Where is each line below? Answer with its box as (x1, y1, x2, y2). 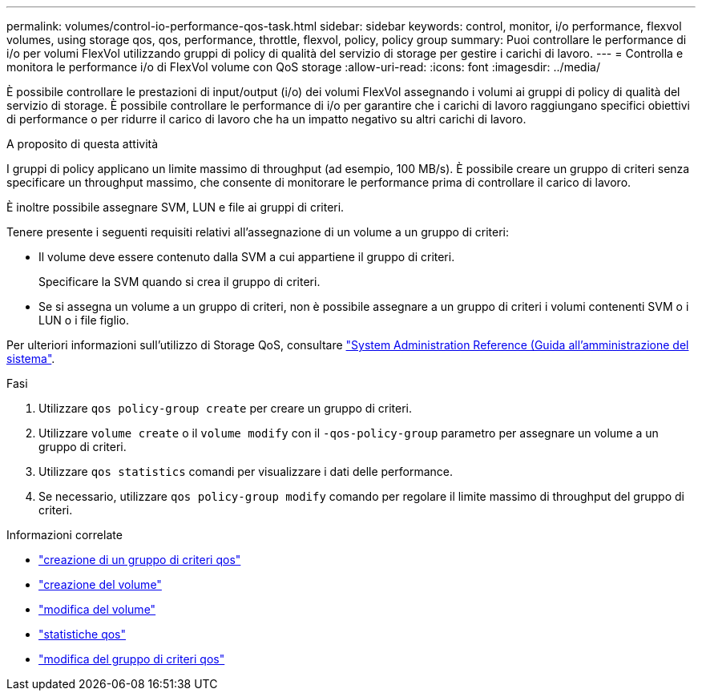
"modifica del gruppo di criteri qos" (38, 652, 225, 666)
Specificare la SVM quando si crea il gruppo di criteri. (38, 275, 321, 288)
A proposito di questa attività (6, 137, 159, 151)
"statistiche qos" (38, 627, 127, 641)
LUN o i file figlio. (38, 313, 129, 327)
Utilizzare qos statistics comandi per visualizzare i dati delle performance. (38, 465, 454, 478)
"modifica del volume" (38, 602, 156, 616)
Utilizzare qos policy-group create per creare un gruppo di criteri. (38, 401, 412, 415)
